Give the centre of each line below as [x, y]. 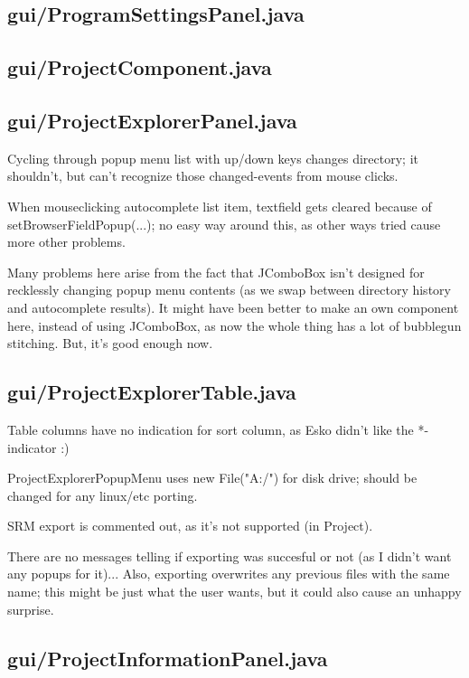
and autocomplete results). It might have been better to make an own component [233, 307]
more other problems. [66, 242]
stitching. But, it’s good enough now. [110, 343]
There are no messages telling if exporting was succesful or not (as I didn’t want [230, 556]
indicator [32, 447]
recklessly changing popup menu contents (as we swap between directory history [229, 290]
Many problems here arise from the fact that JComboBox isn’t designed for [216, 272]
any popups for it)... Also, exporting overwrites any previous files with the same [229, 574]
